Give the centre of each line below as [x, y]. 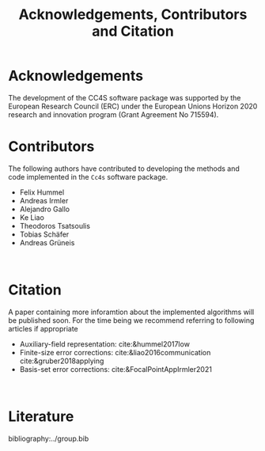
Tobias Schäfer [44, 234]
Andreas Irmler [44, 200]
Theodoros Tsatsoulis [55, 225]
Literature [41, 416]
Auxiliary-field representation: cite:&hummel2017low [104, 344]
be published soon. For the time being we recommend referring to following [131, 320]
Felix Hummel [42, 192]
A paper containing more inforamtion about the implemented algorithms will [131, 312]
